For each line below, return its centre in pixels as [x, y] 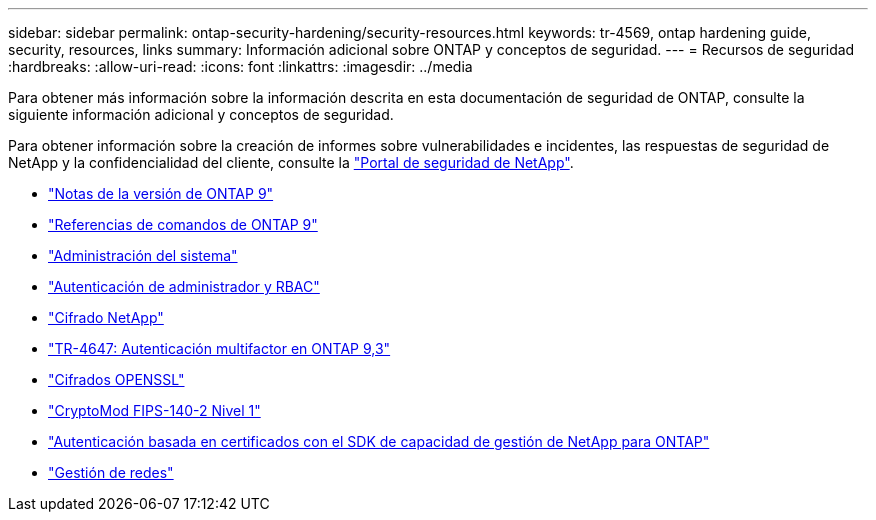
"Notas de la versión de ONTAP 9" [161, 193]
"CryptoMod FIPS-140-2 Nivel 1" [154, 410]
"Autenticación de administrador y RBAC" [184, 286]
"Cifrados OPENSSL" [116, 379]
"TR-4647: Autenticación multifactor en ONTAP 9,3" [219, 348]
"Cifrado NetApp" [106, 317]
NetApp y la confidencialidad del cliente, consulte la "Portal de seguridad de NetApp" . [291, 162]
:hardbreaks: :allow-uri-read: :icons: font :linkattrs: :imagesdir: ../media [240, 66]
